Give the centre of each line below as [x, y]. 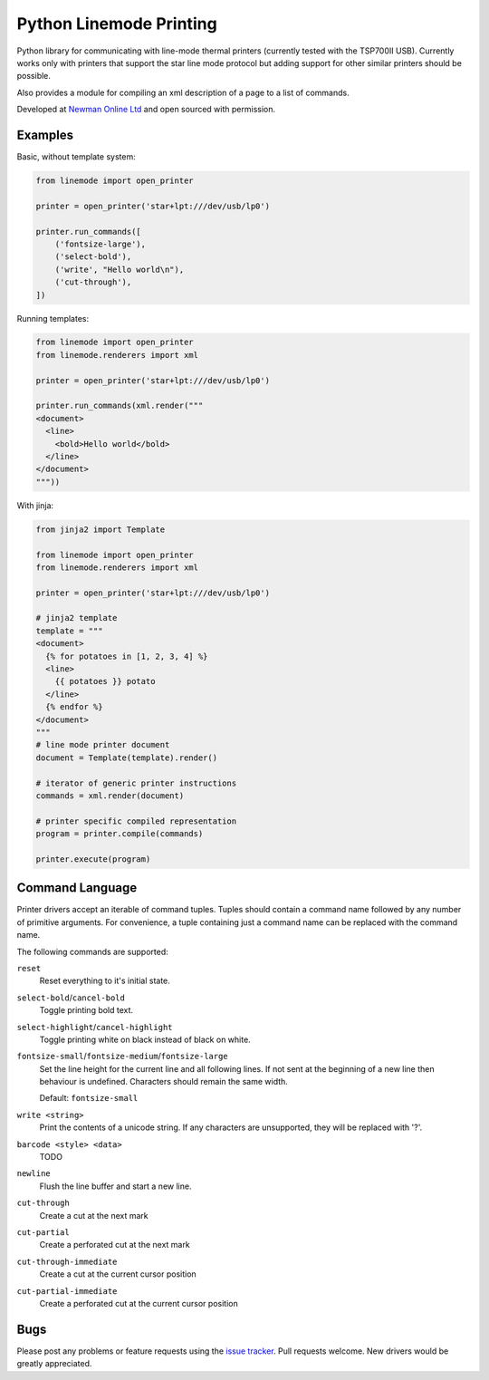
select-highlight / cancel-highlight [95, 1027]
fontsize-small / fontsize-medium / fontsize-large [122, 1057]
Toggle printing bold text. [86, 1010]
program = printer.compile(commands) [120, 834]
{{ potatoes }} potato [105, 681]
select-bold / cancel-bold [71, 998]
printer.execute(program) [93, 859]
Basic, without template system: [76, 157]
